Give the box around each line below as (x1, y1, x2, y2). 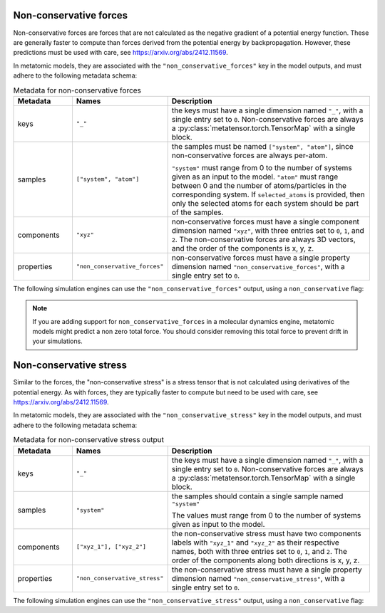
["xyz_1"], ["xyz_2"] (76, 543, 146, 551)
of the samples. (171, 207, 224, 217)
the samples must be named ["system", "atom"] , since (171, 141, 354, 151)
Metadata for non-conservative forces (13, 85, 142, 95)
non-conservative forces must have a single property (171, 253, 351, 263)
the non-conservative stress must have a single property (171, 565, 363, 575)
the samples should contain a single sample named (171, 491, 344, 501)
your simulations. (32, 337, 83, 345)
